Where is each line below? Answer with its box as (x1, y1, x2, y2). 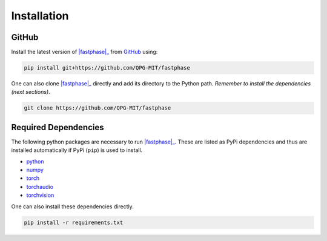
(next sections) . (11, 88, 51, 96)
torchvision (26, 191, 54, 199)
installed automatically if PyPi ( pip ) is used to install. (11, 147, 143, 154)
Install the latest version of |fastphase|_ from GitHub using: (11, 48, 158, 56)
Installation (11, 9, 69, 22)
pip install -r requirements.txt (24, 219, 124, 226)
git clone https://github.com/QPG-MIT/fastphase (24, 105, 171, 111)
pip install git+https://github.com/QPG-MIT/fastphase (24, 64, 190, 71)
